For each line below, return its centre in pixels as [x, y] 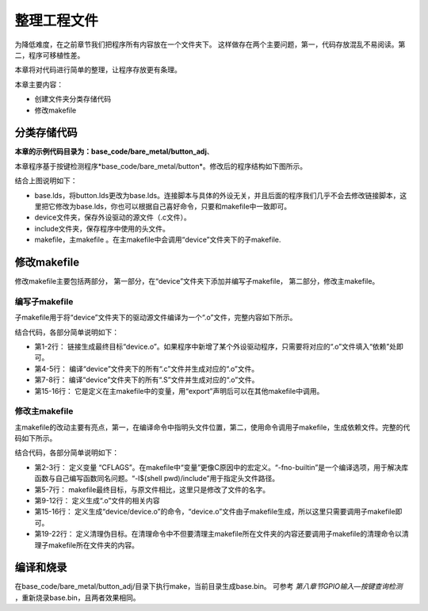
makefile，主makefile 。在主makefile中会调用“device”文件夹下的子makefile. [158, 240]
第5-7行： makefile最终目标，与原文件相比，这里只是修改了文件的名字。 [152, 489]
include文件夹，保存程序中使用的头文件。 [102, 228]
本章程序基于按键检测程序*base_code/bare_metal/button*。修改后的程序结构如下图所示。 [161, 166]
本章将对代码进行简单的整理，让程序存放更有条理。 [98, 70]
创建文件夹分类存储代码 [73, 99]
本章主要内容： [39, 84]
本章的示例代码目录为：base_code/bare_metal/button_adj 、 [114, 151]
